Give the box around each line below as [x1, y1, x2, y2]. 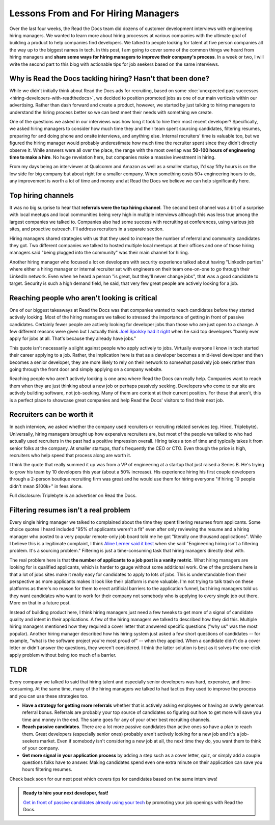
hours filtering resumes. [22, 766, 72, 773]
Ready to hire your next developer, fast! [23, 790, 109, 796]
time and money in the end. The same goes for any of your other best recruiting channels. [22, 716, 211, 723]
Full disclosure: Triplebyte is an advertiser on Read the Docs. [9, 492, 137, 498]
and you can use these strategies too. [9, 693, 89, 699]
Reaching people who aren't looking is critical [9, 294, 157, 302]
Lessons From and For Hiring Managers [9, 8, 179, 19]
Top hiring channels [9, 191, 74, 200]
